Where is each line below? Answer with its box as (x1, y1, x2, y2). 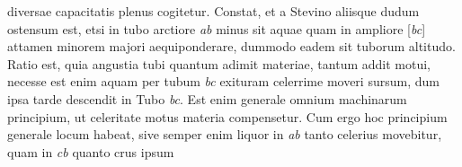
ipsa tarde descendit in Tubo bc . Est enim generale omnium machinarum (7, 89, 407, 108)
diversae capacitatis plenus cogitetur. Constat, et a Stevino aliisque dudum (7, 2, 420, 20)
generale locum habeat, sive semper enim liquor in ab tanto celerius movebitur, (7, 125, 442, 144)
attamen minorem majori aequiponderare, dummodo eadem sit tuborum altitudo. (7, 37, 456, 56)
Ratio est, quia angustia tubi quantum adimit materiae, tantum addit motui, (7, 54, 431, 73)
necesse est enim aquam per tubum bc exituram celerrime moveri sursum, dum (7, 72, 440, 91)
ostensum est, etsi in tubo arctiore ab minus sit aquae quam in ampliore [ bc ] (7, 19, 426, 38)
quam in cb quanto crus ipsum (7, 142, 174, 161)
